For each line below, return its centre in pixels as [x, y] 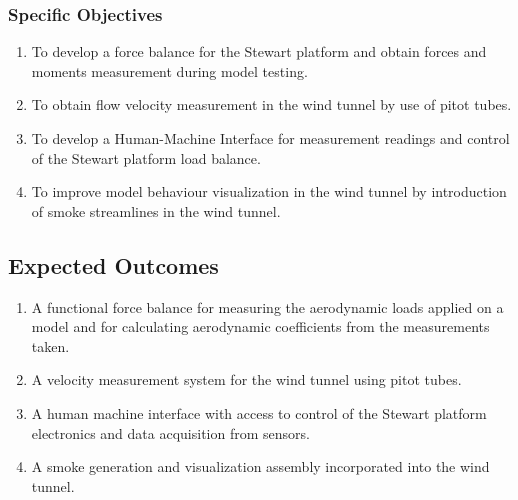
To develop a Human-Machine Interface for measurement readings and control [270, 138]
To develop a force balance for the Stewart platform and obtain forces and [259, 51]
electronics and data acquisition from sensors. [170, 432]
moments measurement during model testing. [169, 70]
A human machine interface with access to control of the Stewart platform [259, 412]
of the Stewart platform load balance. [146, 157]
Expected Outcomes [113, 264]
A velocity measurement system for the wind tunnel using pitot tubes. [246, 379]
